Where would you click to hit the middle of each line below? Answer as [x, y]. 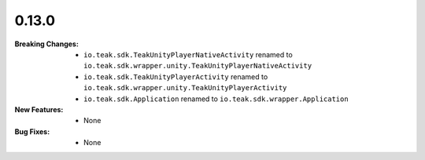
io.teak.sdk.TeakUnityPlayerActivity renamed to [176, 76]
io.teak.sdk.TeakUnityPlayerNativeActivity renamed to [188, 54]
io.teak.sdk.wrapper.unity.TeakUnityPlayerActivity [185, 88]
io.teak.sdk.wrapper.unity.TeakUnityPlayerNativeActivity [198, 66]
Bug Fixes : [32, 131]
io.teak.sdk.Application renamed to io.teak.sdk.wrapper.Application [216, 99]
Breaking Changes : [46, 44]
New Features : [39, 109]
